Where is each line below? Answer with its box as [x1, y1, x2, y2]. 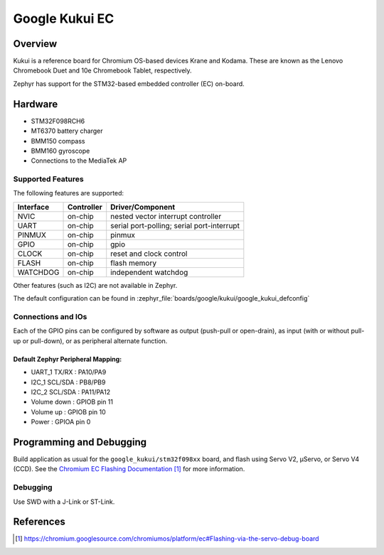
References [13, 516, 65, 528]
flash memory [110, 258, 156, 268]
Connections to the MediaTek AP [31, 156, 127, 165]
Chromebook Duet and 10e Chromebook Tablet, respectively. [13, 66, 192, 75]
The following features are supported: [13, 189, 124, 198]
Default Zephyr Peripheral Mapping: [13, 355, 122, 363]
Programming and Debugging [13, 436, 147, 448]
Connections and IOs [13, 312, 87, 321]
